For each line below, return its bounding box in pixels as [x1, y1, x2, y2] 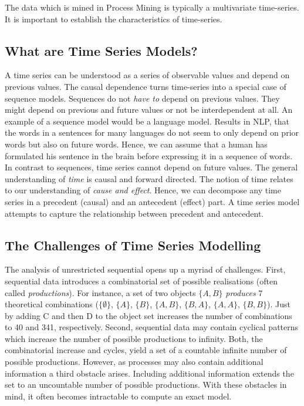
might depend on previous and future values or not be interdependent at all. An [5, 103, 293, 116]
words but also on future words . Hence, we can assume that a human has [5, 137, 268, 150]
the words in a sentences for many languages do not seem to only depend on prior [5, 126, 299, 139]
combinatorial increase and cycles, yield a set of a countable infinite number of [5, 344, 287, 356]
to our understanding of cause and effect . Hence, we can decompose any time [5, 184, 281, 196]
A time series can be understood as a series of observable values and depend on [5, 69, 290, 81]
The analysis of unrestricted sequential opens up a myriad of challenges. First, [5, 263, 286, 276]
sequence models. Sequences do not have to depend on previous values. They [5, 92, 280, 104]
